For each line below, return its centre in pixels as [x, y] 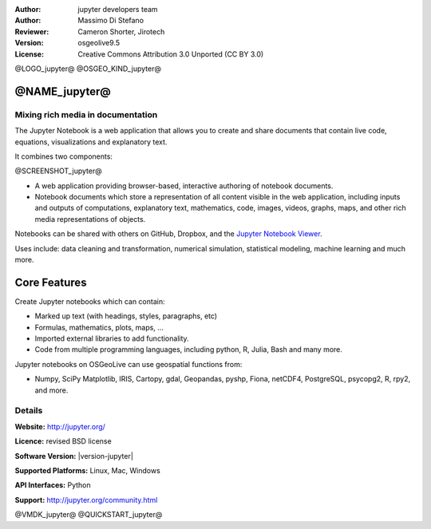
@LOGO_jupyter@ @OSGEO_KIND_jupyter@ [88, 69]
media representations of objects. [90, 219]
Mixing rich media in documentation [86, 114]
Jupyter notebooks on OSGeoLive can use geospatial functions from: [129, 364]
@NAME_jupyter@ [63, 91]
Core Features [51, 282]
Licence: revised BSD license [63, 441]
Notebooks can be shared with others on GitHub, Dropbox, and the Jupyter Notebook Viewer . [168, 234]
